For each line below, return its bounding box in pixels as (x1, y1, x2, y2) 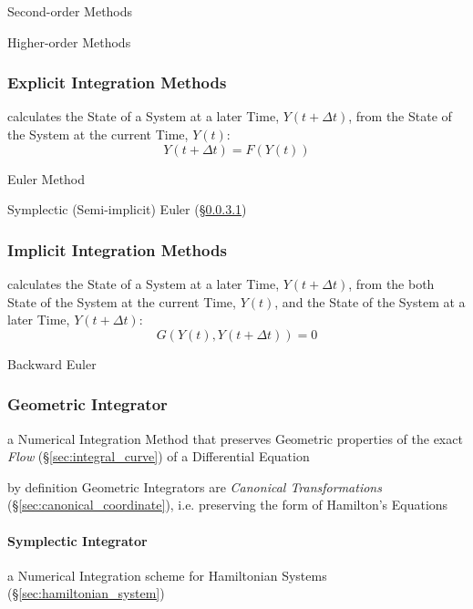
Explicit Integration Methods (7, 71, 227, 94)
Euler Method (7, 169, 86, 188)
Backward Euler (7, 354, 97, 373)
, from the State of (348, 107, 452, 126)
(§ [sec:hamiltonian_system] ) (7, 583, 165, 603)
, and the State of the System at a (274, 292, 466, 311)
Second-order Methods (7, 2, 133, 20)
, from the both (348, 274, 435, 293)
